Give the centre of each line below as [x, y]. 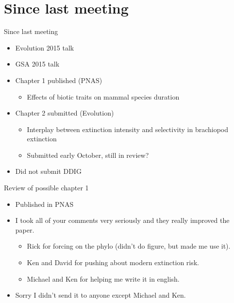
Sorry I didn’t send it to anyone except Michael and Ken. [100, 295]
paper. [25, 229]
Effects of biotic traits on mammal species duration [103, 96]
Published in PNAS [44, 204]
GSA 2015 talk [37, 64]
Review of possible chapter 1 [46, 188]
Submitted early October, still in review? [88, 155]
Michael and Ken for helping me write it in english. [103, 278]
